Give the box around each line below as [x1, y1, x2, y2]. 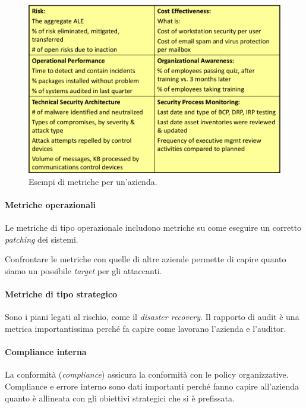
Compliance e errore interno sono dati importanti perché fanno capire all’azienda [5, 379, 299, 392]
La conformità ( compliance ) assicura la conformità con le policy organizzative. [5, 368, 289, 381]
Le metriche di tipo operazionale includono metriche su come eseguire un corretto [5, 221, 302, 234]
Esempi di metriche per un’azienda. [29, 175, 157, 187]
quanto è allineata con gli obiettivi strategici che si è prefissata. [5, 391, 235, 404]
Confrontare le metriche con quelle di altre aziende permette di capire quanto [5, 253, 286, 265]
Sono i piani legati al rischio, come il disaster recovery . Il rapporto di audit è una [5, 310, 299, 323]
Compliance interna [5, 346, 87, 358]
